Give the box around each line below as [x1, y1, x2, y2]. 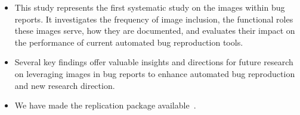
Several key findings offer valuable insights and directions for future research [14, 56, 293, 68]
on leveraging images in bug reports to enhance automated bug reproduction [14, 67, 295, 79]
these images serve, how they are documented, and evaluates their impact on [14, 24, 295, 37]
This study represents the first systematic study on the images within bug [14, 1, 285, 13]
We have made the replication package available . [14, 99, 196, 111]
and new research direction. [14, 79, 115, 91]
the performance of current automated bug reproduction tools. [14, 36, 243, 48]
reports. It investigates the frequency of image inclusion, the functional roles [14, 12, 293, 25]
